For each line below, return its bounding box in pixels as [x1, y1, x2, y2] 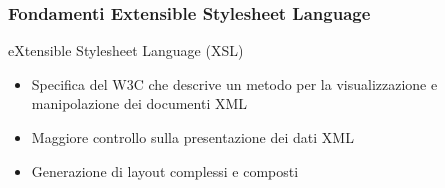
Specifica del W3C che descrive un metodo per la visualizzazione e [31, 73, 438, 94]
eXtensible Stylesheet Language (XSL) [8, 40, 244, 61]
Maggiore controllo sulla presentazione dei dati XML [31, 127, 354, 147]
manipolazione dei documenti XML [31, 93, 248, 114]
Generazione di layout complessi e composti [31, 160, 299, 181]
